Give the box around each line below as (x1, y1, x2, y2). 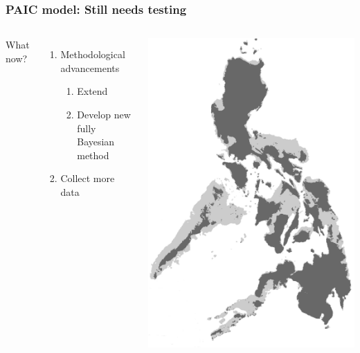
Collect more (60, 171, 115, 185)
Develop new (77, 107, 131, 121)
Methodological (60, 47, 125, 62)
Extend (77, 84, 108, 98)
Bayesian (77, 134, 115, 149)
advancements (60, 60, 120, 75)
